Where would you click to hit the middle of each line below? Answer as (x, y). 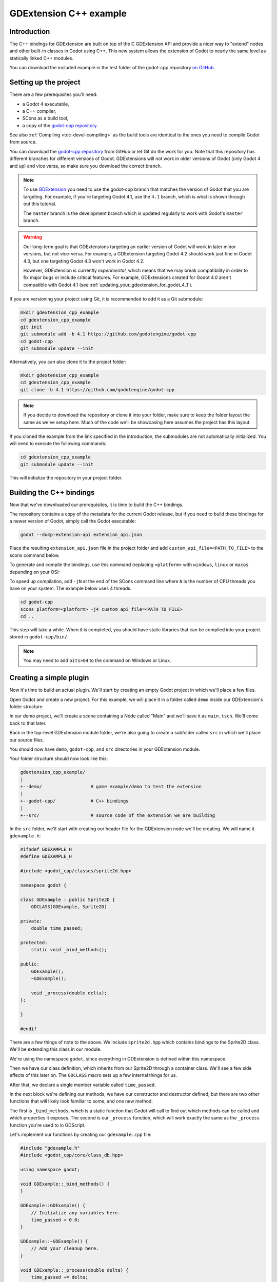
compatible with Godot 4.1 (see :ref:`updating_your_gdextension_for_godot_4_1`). (108, 285)
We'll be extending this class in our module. (56, 1049)
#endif (28, 1029)
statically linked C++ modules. (42, 58)
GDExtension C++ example (68, 13)
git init (31, 327)
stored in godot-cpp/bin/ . (39, 637)
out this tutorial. (40, 204)
